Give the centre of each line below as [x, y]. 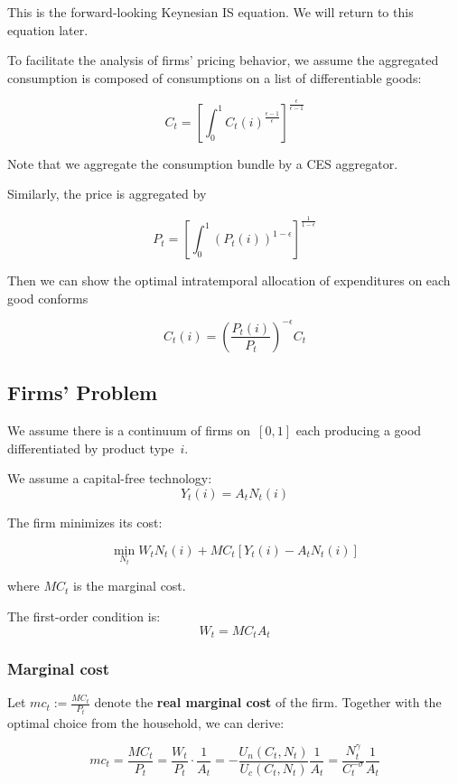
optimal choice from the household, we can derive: [146, 722]
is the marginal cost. [130, 586]
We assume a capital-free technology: [110, 478]
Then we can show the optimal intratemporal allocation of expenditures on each [229, 280]
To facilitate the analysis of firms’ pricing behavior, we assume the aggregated [223, 60]
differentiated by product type [91, 448]
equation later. [48, 29]
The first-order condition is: [84, 616]
